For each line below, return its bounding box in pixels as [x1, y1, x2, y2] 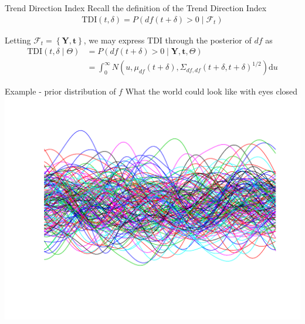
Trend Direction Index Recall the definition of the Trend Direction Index [5, 2, 267, 14]
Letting [5, 33, 31, 46]
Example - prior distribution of [5, 85, 116, 97]
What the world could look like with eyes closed [125, 85, 298, 97]
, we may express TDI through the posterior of [83, 33, 252, 46]
